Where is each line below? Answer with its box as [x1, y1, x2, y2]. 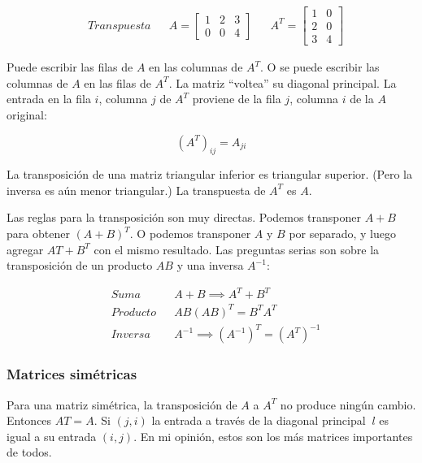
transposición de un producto [7, 257, 153, 274]
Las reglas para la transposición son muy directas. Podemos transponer [7, 209, 362, 226]
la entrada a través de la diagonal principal [151, 412, 366, 429]
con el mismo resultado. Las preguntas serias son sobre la [94, 240, 380, 257]
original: [7, 106, 47, 123]
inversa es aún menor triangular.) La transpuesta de [7, 181, 266, 198]
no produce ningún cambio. [280, 396, 416, 413]
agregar [7, 240, 44, 257]
